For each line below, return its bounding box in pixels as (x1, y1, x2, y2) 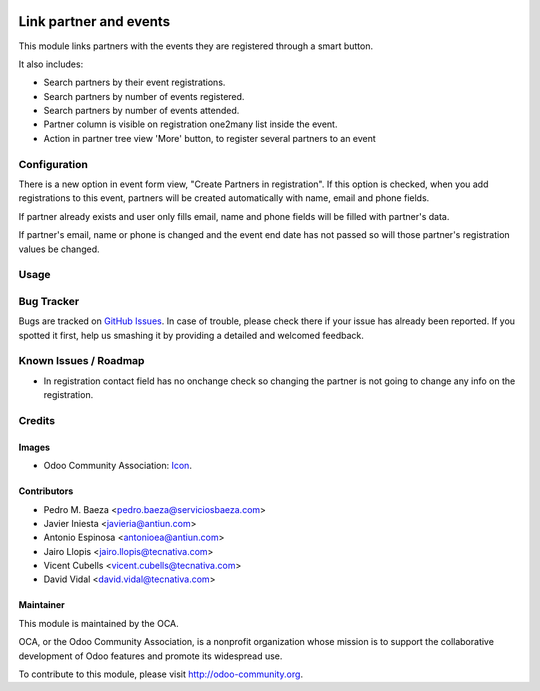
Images (18, 441, 50, 453)
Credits (18, 413, 55, 427)
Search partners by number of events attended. (43, 105, 240, 117)
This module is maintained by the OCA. (18, 617, 179, 629)
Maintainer (18, 599, 65, 611)
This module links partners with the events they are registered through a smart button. (18, 40, 374, 52)
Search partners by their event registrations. (43, 76, 226, 89)
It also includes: (18, 58, 84, 70)
